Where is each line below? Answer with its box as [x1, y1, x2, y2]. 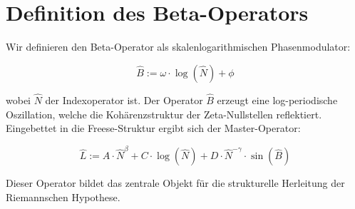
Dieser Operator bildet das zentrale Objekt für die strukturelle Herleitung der [6, 175, 345, 190]
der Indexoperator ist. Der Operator [45, 92, 203, 107]
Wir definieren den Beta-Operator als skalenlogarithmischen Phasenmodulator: [6, 39, 351, 54]
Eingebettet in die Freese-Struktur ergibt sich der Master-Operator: [6, 121, 301, 136]
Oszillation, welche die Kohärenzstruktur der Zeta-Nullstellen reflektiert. [6, 106, 322, 121]
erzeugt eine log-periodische [217, 92, 338, 107]
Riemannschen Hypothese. [6, 190, 120, 205]
